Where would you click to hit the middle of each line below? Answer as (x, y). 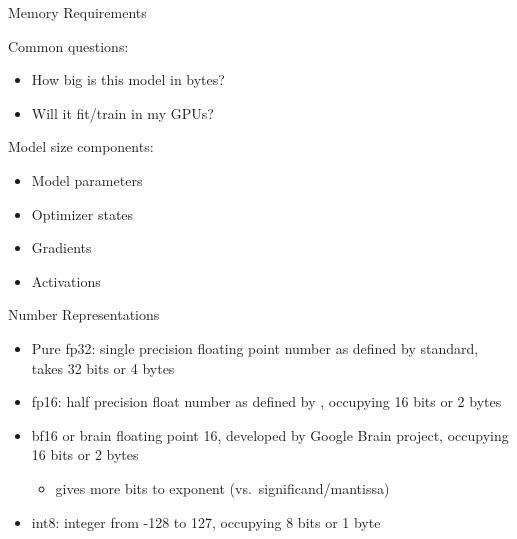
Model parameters (87, 179)
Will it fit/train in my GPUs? (122, 112)
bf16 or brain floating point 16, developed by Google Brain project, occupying (270, 434)
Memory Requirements (77, 12)
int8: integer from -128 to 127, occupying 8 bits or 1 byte (206, 521)
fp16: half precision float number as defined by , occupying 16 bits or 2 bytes (266, 401)
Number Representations (84, 314)
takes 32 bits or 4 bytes (103, 367)
